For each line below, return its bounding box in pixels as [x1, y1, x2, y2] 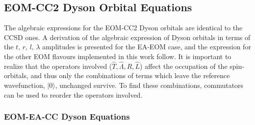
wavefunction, [4, 80, 45, 90]
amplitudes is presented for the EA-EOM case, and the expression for [42, 42, 251, 52]
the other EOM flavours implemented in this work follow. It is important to [4, 51, 231, 61]
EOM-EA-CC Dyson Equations [4, 110, 130, 123]
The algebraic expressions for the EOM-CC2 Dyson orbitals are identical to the [4, 22, 243, 33]
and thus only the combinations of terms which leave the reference [30, 70, 230, 81]
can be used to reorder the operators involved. [4, 89, 143, 100]
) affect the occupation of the [140, 61, 228, 71]
